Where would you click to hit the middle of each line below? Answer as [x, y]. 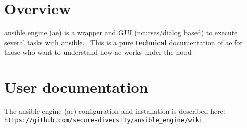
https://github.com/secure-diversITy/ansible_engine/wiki [103, 120]
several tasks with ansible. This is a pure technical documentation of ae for [124, 42]
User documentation [76, 87]
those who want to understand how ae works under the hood [98, 52]
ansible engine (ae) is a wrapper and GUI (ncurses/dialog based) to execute [121, 33]
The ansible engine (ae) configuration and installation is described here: [115, 111]
